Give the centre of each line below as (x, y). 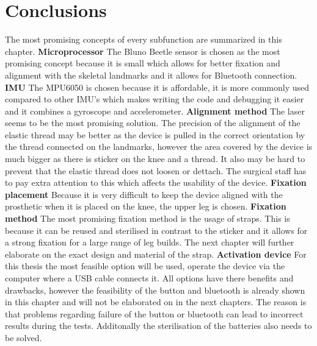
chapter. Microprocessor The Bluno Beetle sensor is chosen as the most (143, 51)
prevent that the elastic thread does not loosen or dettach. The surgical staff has (156, 170)
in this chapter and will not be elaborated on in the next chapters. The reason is (156, 302)
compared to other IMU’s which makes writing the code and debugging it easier (155, 99)
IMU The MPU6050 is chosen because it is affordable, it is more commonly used (157, 87)
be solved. (24, 337)
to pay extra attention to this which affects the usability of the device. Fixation (156, 182)
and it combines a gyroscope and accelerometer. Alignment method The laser (155, 111)
